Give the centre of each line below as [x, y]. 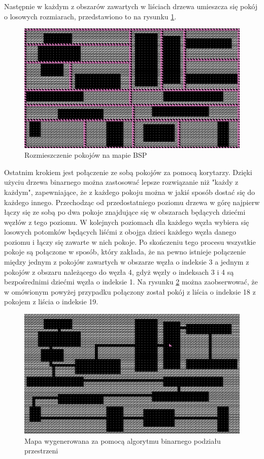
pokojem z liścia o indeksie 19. [51, 302]
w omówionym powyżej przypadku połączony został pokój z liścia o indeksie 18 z [130, 291]
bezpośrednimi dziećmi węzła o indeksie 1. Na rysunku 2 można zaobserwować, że [131, 282]
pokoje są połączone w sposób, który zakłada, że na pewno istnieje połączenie [125, 252]
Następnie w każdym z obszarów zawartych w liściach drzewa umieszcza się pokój [131, 6]
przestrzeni [41, 451]
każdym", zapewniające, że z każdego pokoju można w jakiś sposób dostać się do [130, 192]
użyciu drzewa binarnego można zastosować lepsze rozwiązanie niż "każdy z [121, 182]
